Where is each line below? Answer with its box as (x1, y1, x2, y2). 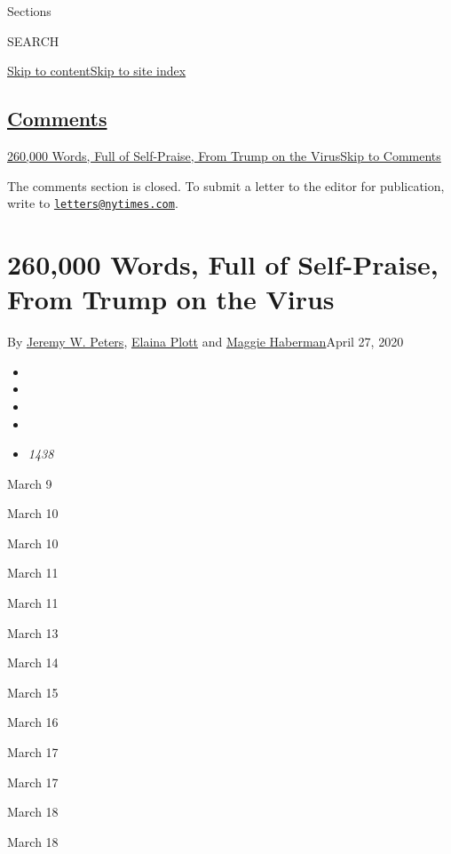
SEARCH (7, 31, 59, 50)
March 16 (7, 713, 59, 731)
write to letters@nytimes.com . (7, 194, 178, 212)
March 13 (7, 623, 59, 642)
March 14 (7, 653, 59, 672)
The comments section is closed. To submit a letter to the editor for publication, (7, 176, 445, 195)
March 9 (7, 474, 52, 492)
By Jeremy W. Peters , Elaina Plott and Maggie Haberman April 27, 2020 (7, 332, 404, 351)
